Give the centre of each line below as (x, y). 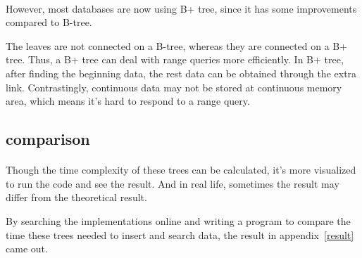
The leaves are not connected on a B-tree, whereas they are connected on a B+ (177, 45)
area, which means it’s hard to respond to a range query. (128, 101)
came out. (27, 249)
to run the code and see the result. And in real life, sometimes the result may (173, 183)
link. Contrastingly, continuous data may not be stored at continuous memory (174, 87)
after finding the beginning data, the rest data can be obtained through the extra (181, 73)
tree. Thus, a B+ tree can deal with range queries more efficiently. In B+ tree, (175, 59)
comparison (48, 139)
